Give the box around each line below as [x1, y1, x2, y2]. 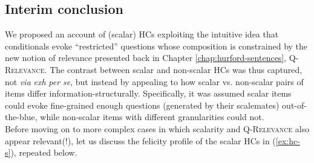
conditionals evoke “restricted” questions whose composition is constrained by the [5, 39, 308, 52]
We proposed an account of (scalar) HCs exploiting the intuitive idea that [5, 28, 279, 40]
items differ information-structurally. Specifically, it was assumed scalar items [5, 87, 292, 100]
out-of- [282, 98, 307, 111]
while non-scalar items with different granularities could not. [40, 110, 264, 123]
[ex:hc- [275, 134, 300, 147]
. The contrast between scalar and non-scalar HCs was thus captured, [44, 63, 303, 75]
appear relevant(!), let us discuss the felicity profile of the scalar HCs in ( [5, 134, 276, 147]
